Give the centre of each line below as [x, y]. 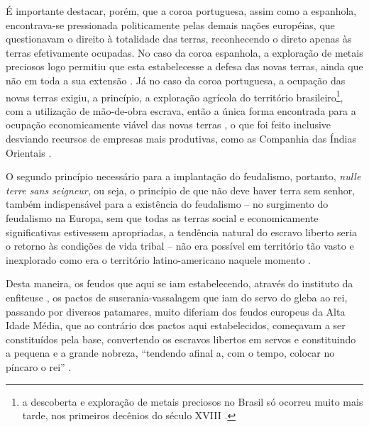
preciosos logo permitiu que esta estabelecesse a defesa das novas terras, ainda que [184, 66]
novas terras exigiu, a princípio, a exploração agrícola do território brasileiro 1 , [175, 96]
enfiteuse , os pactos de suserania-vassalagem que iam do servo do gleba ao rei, [177, 297]
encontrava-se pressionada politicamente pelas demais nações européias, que [170, 24]
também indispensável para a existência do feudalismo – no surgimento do [167, 204]
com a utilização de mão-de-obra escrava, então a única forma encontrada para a [181, 110]
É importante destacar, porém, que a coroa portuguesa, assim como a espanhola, [181, 11]
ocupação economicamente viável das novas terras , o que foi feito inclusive [169, 124]
